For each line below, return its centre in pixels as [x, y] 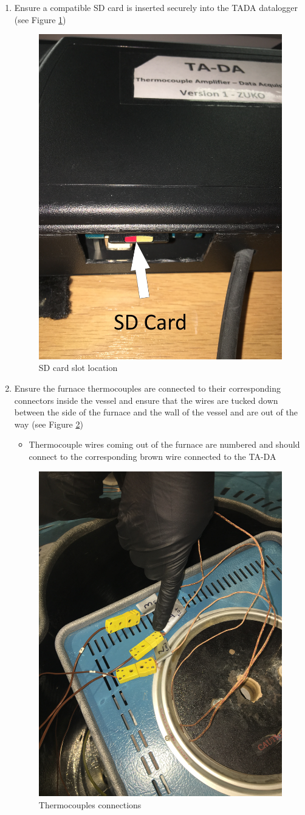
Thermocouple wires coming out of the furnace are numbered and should [164, 444]
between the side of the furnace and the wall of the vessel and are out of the [156, 412]
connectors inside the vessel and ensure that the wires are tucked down [146, 400]
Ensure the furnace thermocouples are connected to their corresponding [148, 388]
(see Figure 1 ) [40, 19]
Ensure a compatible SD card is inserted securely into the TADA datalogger [156, 7]
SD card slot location [78, 368]
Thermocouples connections [90, 804]
